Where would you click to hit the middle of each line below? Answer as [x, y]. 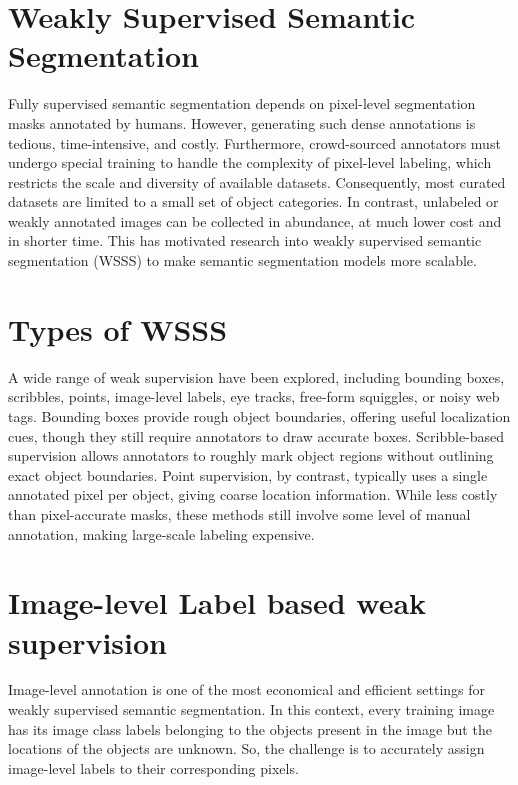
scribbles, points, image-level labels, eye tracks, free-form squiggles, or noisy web [254, 396]
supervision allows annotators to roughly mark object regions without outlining [251, 455]
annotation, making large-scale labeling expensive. [161, 533]
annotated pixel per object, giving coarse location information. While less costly [253, 494]
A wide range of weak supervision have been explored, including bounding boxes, [256, 376]
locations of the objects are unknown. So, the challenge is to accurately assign [246, 748]
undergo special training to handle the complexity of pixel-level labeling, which [250, 162]
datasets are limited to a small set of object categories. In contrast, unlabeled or [253, 201]
